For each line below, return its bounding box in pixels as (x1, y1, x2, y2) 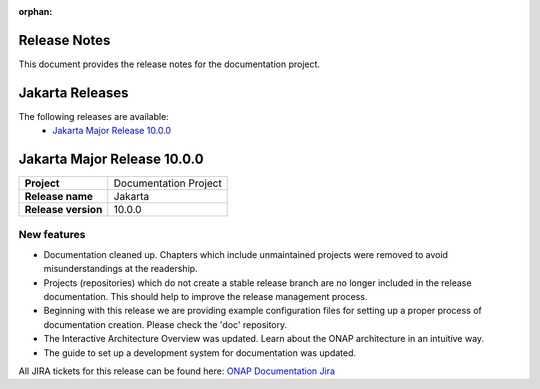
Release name (24, 190, 94, 204)
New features (18, 228, 86, 242)
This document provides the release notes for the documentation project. (18, 58, 320, 70)
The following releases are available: (18, 110, 169, 122)
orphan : (18, 6, 53, 17)
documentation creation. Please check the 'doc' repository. (43, 318, 288, 330)
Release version (24, 203, 103, 217)
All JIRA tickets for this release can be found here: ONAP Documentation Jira (18, 365, 335, 377)
